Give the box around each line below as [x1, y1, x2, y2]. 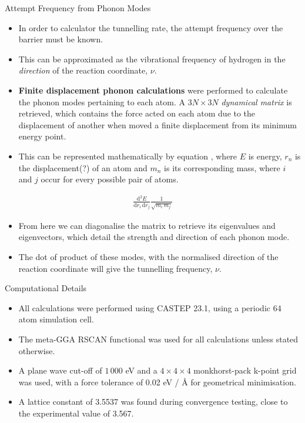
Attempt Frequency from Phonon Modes [5, 2, 151, 14]
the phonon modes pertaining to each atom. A [18, 95, 186, 108]
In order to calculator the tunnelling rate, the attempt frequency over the [18, 21, 283, 34]
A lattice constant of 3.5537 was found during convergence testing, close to [18, 395, 288, 408]
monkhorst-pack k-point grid [193, 364, 297, 377]
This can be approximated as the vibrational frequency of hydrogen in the [18, 52, 286, 65]
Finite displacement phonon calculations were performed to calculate [18, 84, 288, 96]
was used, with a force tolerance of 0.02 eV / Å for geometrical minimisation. [18, 375, 296, 388]
